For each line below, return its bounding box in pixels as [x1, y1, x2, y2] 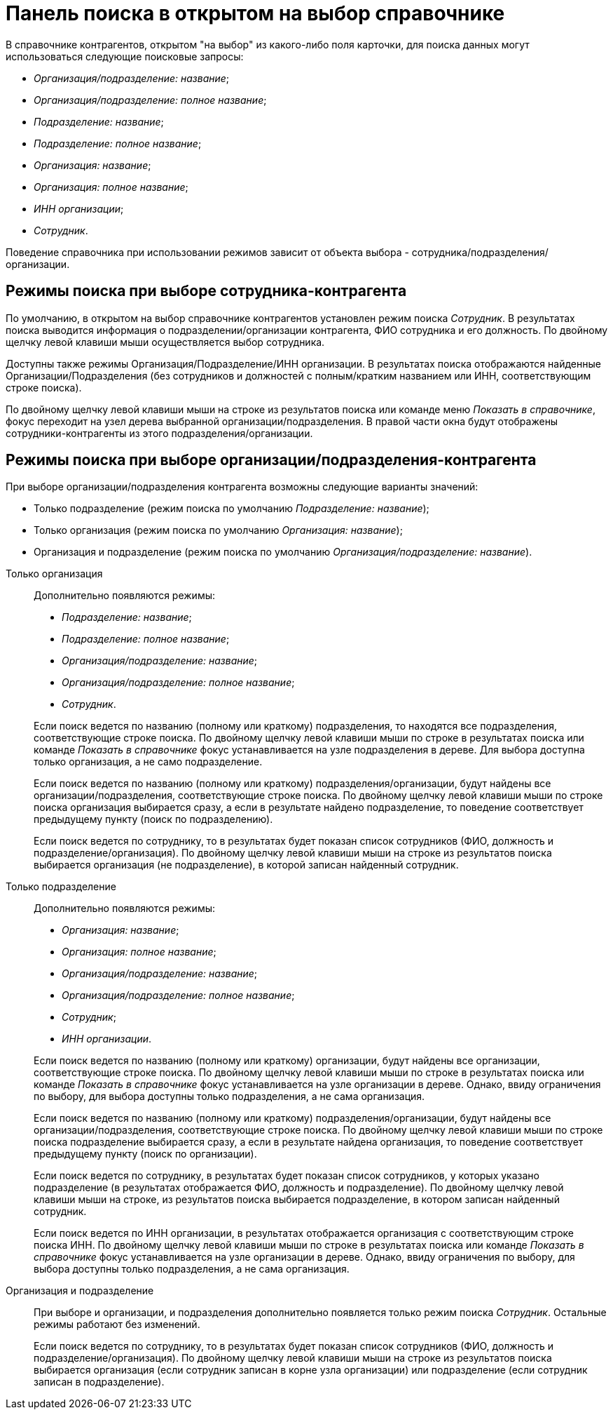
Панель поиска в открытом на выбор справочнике [6, 1, 505, 25]
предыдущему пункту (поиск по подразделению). [34, 813, 273, 826]
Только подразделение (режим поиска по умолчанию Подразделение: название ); [34, 502, 429, 515]
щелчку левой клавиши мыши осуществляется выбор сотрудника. [6, 335, 325, 348]
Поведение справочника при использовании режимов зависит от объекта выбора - [6, 246, 409, 258]
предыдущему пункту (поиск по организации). [34, 1148, 257, 1160]
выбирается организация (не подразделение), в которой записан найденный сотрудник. [34, 859, 459, 871]
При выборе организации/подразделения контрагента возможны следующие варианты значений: [6, 481, 478, 493]
